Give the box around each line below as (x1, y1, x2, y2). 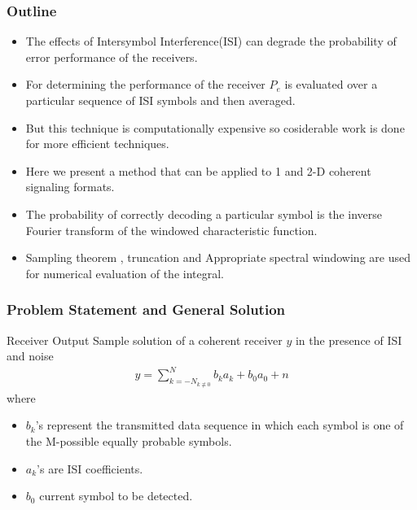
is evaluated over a (284, 76, 378, 93)
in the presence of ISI (295, 331, 402, 348)
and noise (7, 347, 54, 364)
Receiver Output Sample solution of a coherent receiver (7, 331, 283, 348)
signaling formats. (25, 178, 115, 195)
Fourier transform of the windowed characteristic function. (25, 221, 318, 238)
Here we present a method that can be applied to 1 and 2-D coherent (25, 162, 371, 179)
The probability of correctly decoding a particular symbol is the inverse (25, 205, 383, 222)
